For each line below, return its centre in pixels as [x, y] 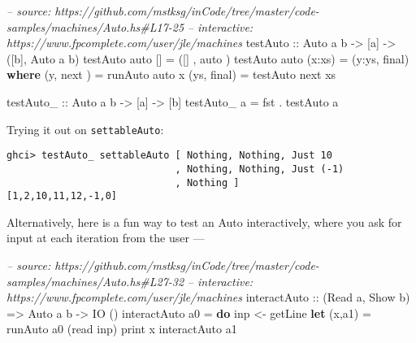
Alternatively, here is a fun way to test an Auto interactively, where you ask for [204, 221]
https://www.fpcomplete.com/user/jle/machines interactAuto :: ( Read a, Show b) [208, 297]
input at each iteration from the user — [106, 238]
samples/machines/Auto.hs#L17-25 [95, 26]
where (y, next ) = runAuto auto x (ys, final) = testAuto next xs [171, 74]
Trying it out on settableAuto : [85, 129]
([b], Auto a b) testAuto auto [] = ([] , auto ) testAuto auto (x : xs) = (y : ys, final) [208, 58]
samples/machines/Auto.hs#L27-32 [95, 281]
